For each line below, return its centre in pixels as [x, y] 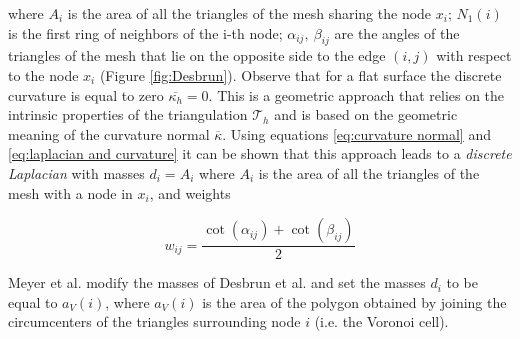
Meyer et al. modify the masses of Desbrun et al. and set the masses [217, 282]
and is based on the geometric [366, 114]
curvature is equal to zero [86, 94]
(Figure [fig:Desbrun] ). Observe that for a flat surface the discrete [300, 74]
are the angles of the [397, 32]
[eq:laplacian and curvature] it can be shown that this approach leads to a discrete [260, 153]
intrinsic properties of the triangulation [128, 114]
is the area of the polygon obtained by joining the [354, 301]
